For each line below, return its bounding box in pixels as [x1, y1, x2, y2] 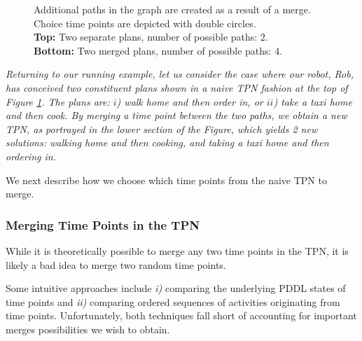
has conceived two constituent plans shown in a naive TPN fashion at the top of [6, 80, 348, 95]
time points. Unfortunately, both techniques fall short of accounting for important [6, 308, 357, 323]
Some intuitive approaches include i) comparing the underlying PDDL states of [6, 281, 346, 295]
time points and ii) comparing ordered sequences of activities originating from [6, 294, 340, 309]
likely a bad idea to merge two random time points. [6, 257, 226, 272]
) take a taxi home [273, 94, 352, 109]
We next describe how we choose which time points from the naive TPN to [6, 172, 327, 187]
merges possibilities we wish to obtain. [6, 321, 170, 336]
